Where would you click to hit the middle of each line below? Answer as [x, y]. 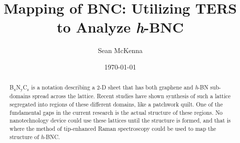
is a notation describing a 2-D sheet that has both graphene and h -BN [120, 87]
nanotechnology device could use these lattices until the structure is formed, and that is [120, 120]
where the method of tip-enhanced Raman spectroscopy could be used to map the [113, 128]
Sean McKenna [120, 50]
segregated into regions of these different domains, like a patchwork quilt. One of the [116, 104]
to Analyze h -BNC [120, 27]
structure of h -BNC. [35, 136]
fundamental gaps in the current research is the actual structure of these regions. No [116, 112]
